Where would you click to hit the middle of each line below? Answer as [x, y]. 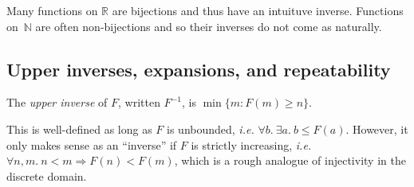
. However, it [377, 129]
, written [139, 102]
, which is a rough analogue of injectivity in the [290, 160]
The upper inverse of [57, 102]
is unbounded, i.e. [211, 129]
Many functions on [52, 10]
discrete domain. [47, 175]
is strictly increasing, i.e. [251, 144]
